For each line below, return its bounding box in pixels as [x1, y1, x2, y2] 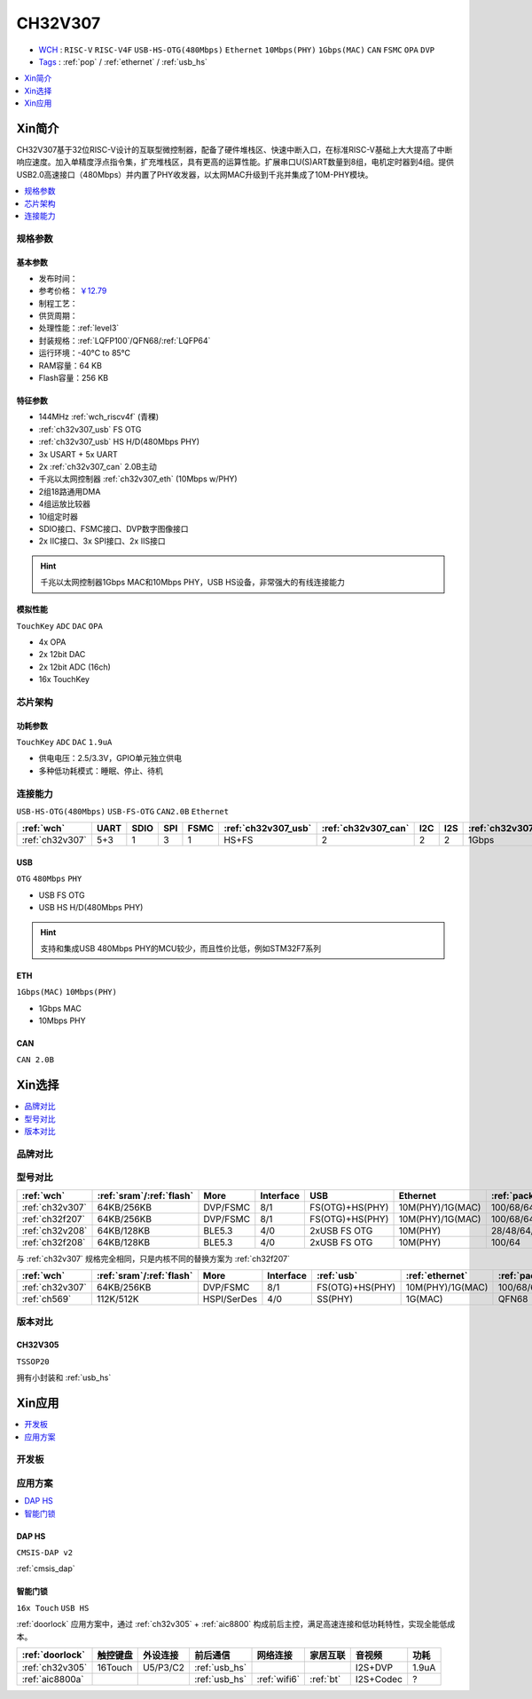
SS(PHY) [316, 1293, 354, 1306]
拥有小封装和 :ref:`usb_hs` [16, 1372, 112, 1383]
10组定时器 [38, 511, 79, 521]
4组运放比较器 [38, 498, 91, 510]
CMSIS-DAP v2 [16, 1547, 74, 1558]
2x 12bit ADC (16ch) [38, 662, 111, 672]
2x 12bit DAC [38, 649, 86, 660]
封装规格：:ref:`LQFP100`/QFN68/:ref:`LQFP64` [38, 335, 211, 345]
